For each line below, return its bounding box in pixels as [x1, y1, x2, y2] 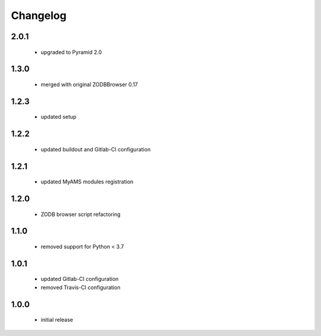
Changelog [11, 9, 67, 22]
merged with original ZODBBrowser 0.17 [40, 81, 138, 88]
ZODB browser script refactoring [40, 211, 121, 218]
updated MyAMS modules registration [40, 178, 134, 185]
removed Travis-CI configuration [40, 284, 121, 291]
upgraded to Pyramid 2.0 [40, 48, 102, 56]
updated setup [40, 113, 77, 121]
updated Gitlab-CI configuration [40, 275, 119, 283]
